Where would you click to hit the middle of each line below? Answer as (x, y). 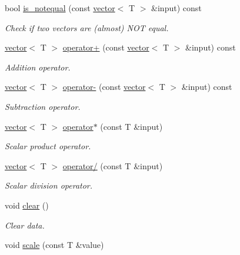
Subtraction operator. (43, 106)
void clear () (27, 205)
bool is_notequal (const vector (60, 8)
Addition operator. (38, 67)
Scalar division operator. (49, 185)
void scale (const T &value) (54, 245)
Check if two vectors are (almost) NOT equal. (87, 27)
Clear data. (25, 225)
